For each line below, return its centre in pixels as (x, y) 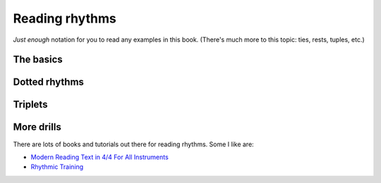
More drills (37, 127)
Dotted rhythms (49, 82)
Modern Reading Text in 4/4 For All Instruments (99, 157)
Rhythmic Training (57, 167)
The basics (38, 60)
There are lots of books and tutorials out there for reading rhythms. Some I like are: (133, 144)
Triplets (30, 105)
